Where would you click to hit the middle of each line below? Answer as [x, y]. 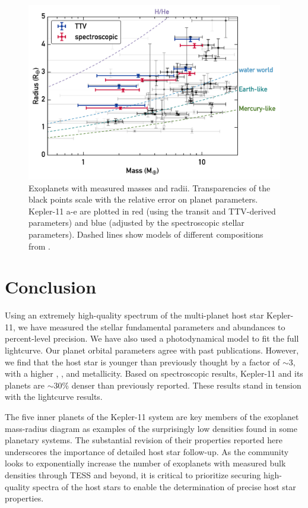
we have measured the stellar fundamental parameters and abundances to [152, 326]
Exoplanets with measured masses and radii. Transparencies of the [150, 187]
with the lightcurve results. [54, 397]
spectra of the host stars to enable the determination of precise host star [164, 486]
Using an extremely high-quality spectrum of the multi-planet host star [134, 315]
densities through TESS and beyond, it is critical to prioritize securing [133, 474]
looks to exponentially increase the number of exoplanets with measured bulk [145, 463]
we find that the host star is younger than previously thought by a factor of [142, 362]
